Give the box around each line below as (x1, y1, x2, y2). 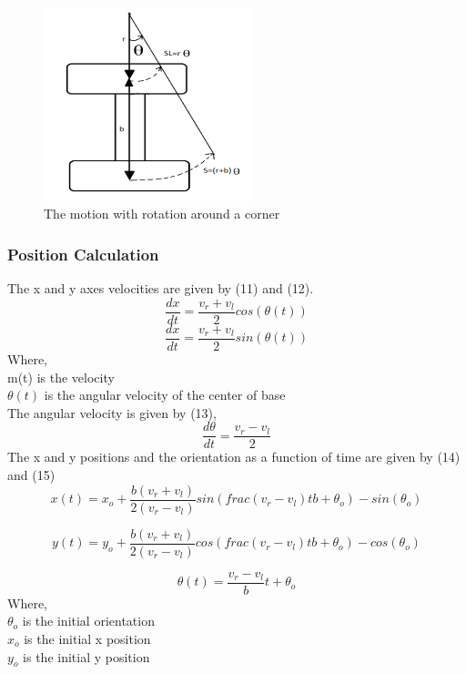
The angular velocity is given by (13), (7, 403, 217, 422)
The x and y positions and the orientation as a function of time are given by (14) (7, 447, 461, 466)
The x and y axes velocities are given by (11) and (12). (7, 279, 314, 298)
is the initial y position (23, 647, 150, 666)
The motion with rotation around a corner (44, 204, 280, 223)
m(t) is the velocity (7, 367, 115, 386)
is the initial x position (24, 629, 151, 648)
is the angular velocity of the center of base (44, 385, 286, 404)
